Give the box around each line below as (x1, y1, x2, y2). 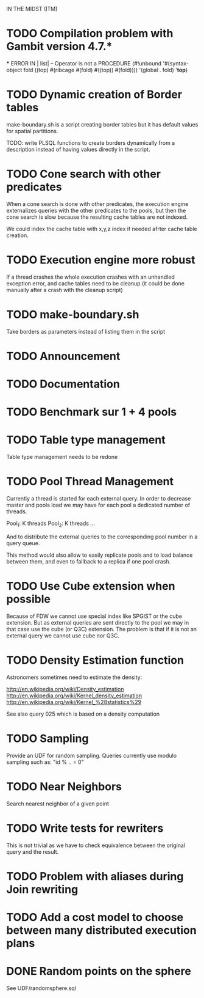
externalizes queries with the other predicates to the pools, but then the (6, 207, 186, 214)
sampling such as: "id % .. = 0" (6, 758, 84, 766)
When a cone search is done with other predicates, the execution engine (6, 200, 189, 207)
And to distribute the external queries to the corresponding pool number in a (6, 533, 198, 540)
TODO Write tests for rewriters (6, 821, 164, 835)
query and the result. (6, 848, 59, 855)
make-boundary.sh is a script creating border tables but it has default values (6, 120, 199, 128)
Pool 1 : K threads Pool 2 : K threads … (6, 519, 96, 528)
